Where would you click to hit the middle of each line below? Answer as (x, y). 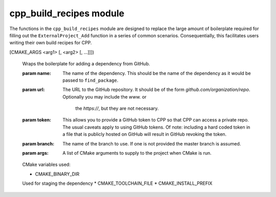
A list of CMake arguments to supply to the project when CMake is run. (137, 153)
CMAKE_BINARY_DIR (57, 174)
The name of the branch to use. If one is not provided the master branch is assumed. (152, 143)
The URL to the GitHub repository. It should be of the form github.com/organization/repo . (156, 90)
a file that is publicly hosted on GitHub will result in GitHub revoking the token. (145, 134)
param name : (37, 73)
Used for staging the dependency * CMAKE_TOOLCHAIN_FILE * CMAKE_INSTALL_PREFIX (117, 183)
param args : (35, 153)
